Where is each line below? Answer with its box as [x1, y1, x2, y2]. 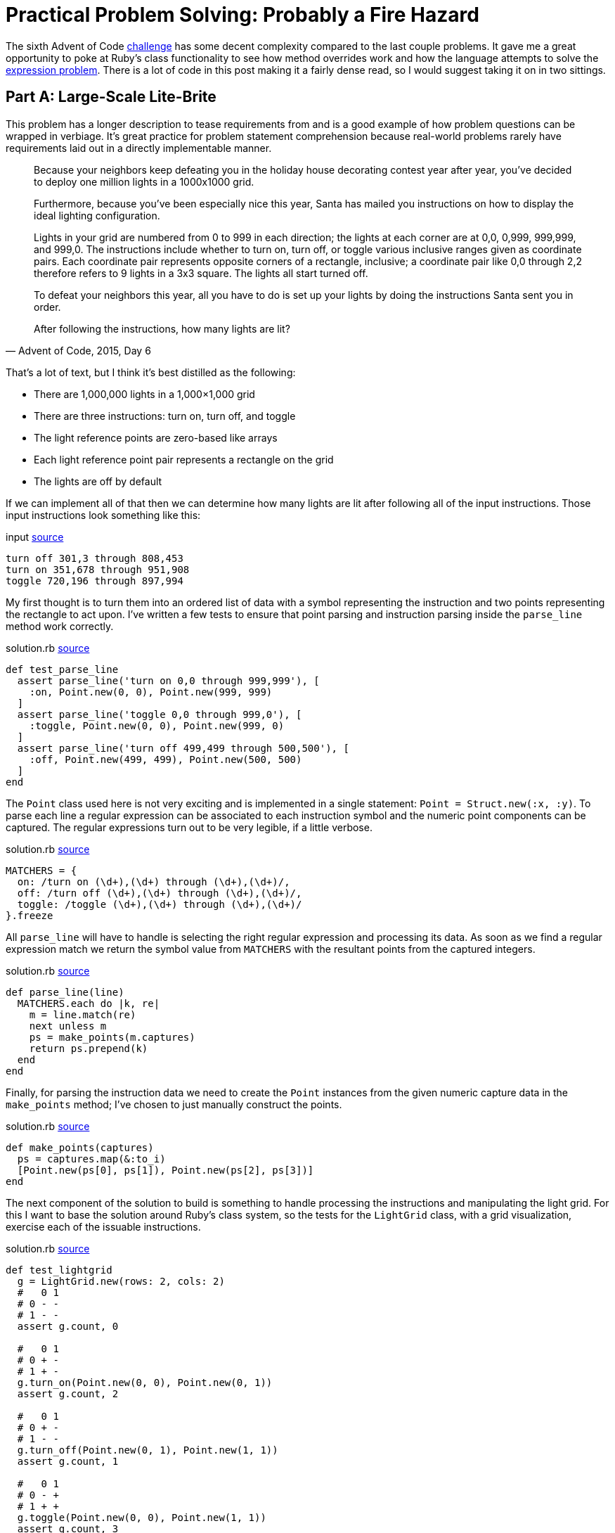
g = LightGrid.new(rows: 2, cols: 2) [17, 1275, 225, 1287]
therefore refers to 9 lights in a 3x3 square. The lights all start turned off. [34, 267, 368, 279]
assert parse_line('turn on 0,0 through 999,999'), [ [17, 674, 320, 686]
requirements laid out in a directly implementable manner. [6, 141, 272, 154]
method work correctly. [6, 620, 114, 632]
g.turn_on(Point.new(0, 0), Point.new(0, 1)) [17, 1376, 273, 1388]
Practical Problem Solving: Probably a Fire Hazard [6, 3, 479, 27]
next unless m [29, 1020, 107, 1032]
